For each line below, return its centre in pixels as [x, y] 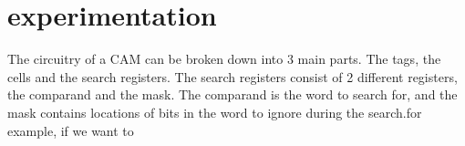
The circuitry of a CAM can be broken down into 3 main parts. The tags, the [224, 59]
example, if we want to [71, 130]
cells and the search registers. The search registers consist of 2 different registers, [232, 76]
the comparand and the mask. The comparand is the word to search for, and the [232, 94]
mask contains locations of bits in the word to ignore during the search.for [215, 112]
